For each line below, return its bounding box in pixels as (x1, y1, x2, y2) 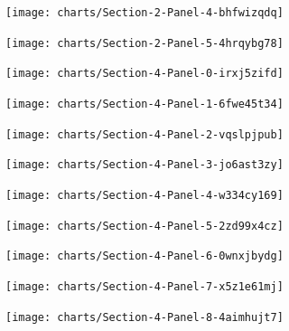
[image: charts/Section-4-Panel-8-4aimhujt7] (5, 310, 284, 324)
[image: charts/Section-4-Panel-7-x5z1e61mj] (5, 279, 284, 293)
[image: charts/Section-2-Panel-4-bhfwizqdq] (5, 6, 284, 19)
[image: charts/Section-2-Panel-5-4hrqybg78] (5, 36, 284, 50)
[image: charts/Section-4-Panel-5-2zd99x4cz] (5, 219, 284, 232)
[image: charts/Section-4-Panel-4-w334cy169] (5, 188, 284, 202)
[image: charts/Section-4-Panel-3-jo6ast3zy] (5, 158, 284, 172)
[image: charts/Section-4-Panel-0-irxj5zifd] (5, 67, 284, 80)
